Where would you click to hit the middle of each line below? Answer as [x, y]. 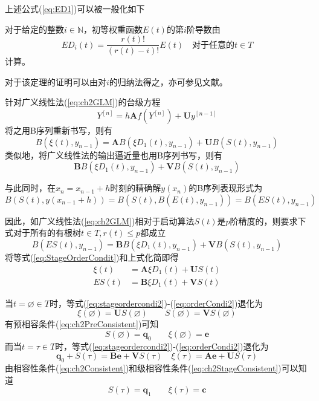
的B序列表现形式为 [226, 188]
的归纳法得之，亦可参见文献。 [168, 81]
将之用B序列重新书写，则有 [59, 130]
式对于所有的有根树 [43, 233]
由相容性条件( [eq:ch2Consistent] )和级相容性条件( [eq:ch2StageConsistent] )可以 [152, 368]
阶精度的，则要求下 [268, 220]
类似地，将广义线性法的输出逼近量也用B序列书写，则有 [114, 155]
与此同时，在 [30, 188]
